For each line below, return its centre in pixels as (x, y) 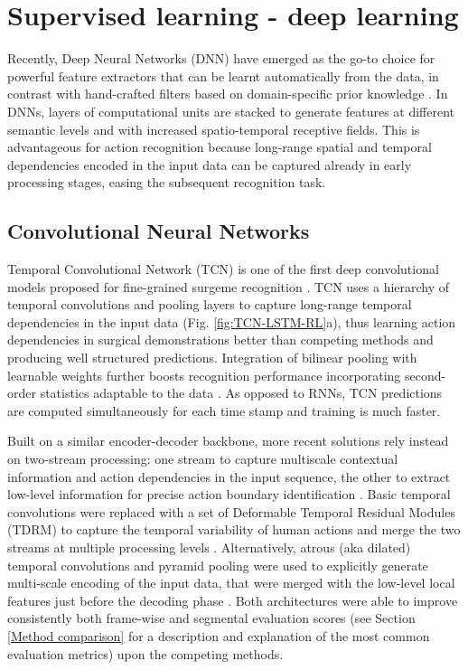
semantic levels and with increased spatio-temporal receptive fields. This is (214, 129)
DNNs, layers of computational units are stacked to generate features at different (231, 111)
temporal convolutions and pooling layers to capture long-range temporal (210, 304)
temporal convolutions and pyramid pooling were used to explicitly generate (218, 565)
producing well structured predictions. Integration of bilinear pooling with (212, 358)
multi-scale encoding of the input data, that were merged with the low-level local (231, 583)
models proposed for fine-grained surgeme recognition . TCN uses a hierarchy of (229, 286)
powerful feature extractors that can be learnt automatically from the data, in (223, 75)
